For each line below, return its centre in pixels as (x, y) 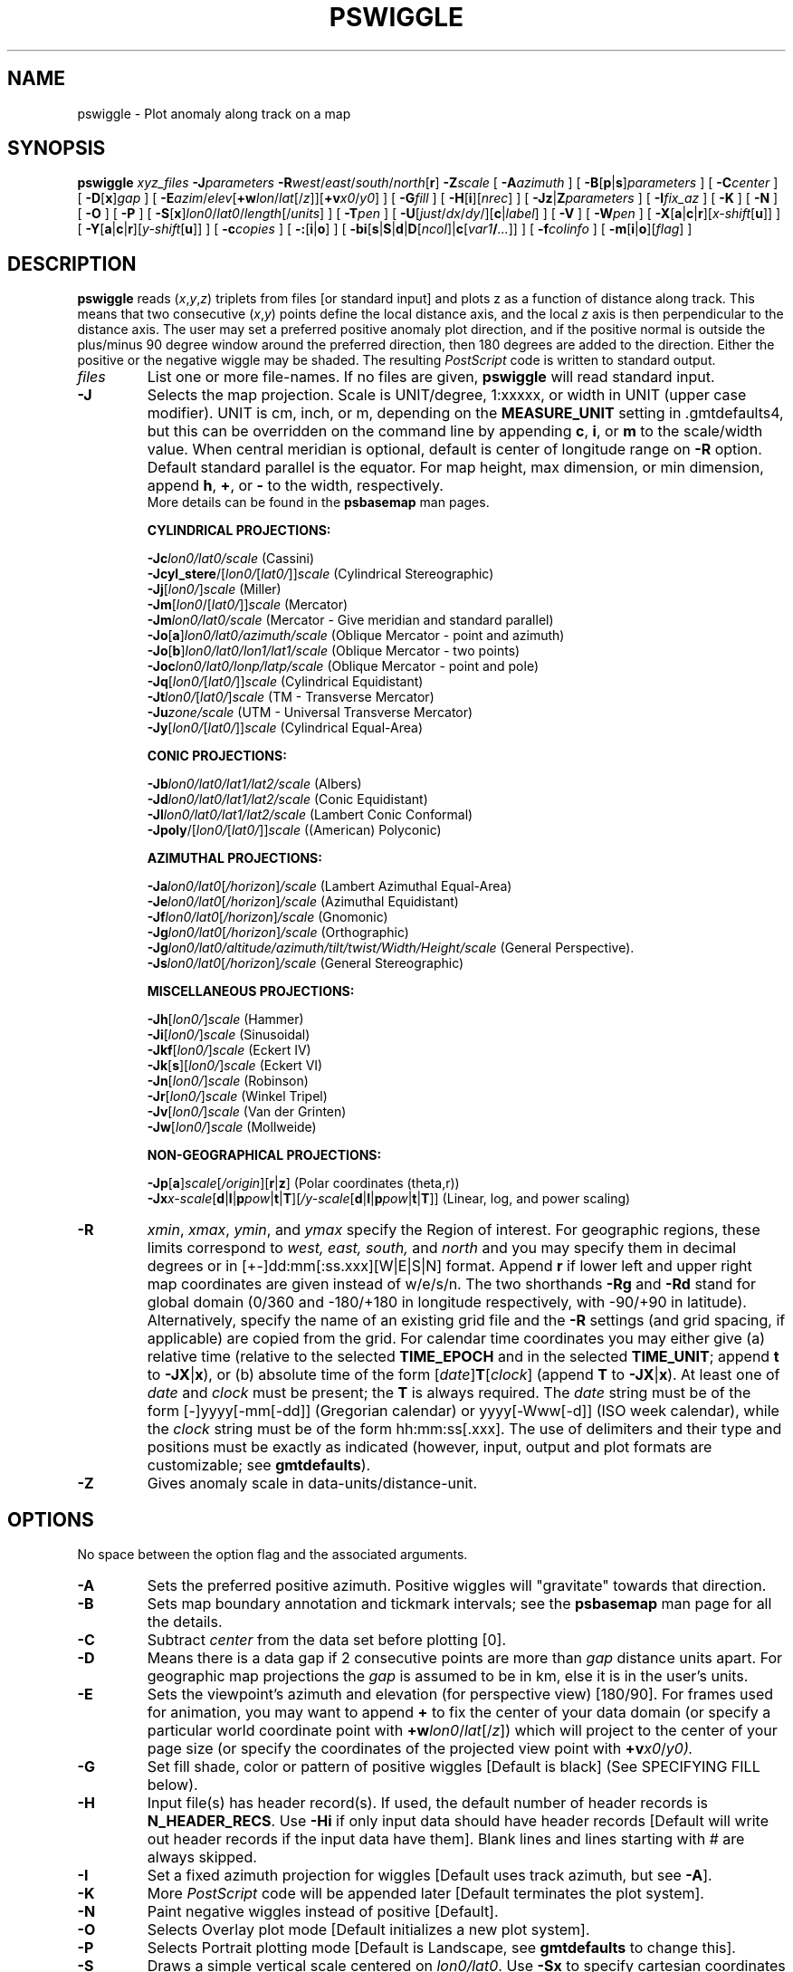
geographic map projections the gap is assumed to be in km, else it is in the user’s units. (448, 1676)
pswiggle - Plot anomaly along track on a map (214, 113)
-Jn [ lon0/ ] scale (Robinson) (228, 1081)
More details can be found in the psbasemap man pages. (318, 503)
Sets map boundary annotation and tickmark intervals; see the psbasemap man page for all (459, 1604)
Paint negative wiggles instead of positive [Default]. (323, 1912)
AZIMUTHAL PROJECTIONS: (234, 858)
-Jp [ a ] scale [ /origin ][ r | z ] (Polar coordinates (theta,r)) (303, 1183)
